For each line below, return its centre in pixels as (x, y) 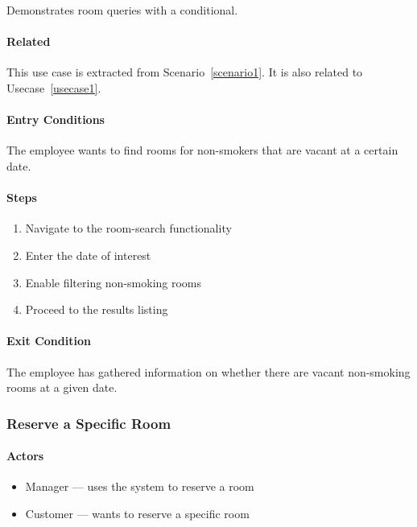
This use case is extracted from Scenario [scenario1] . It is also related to (185, 72)
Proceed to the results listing (97, 309)
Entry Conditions (56, 119)
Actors (25, 456)
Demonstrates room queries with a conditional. (122, 10)
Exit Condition (49, 341)
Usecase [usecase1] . (54, 87)
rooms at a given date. (62, 387)
